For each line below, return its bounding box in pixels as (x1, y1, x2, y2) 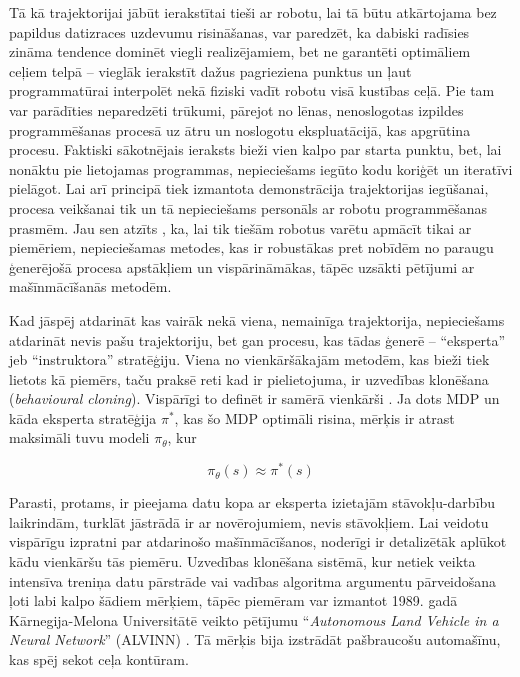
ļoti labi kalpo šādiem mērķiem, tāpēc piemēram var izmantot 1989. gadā (9, 590, 458, 611)
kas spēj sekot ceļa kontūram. (9, 648, 189, 669)
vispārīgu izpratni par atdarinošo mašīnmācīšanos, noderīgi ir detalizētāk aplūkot (9, 531, 507, 552)
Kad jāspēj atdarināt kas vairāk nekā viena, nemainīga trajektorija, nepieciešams (9, 309, 505, 330)
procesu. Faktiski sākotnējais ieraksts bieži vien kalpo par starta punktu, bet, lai (9, 139, 502, 160)
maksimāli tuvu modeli (9, 427, 150, 448)
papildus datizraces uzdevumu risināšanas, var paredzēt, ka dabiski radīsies (9, 21, 470, 42)
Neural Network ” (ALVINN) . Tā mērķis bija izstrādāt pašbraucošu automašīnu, (9, 629, 501, 650)
